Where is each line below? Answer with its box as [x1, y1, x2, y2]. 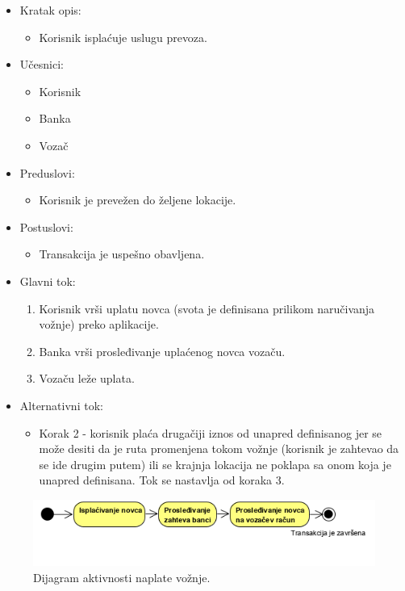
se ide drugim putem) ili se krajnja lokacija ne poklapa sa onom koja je [39, 455, 391, 472]
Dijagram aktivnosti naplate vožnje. [33, 568, 211, 585]
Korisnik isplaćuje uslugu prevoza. [39, 28, 207, 45]
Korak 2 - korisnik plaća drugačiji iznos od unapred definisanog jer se [39, 424, 382, 441]
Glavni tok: [19, 272, 76, 289]
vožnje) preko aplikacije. [39, 316, 159, 333]
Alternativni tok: [19, 396, 103, 413]
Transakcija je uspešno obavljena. [39, 245, 205, 262]
